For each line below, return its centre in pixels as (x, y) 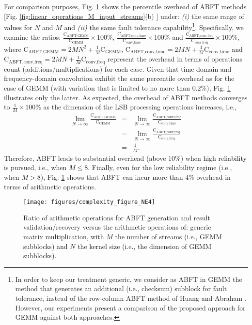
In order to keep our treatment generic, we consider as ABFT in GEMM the (129, 279)
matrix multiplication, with (64, 236)
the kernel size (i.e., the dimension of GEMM (145, 246)
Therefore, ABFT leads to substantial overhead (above (85, 158)
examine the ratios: (32, 37)
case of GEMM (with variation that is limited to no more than (97, 87)
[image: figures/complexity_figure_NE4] (89, 202)
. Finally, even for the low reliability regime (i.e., (160, 167)
